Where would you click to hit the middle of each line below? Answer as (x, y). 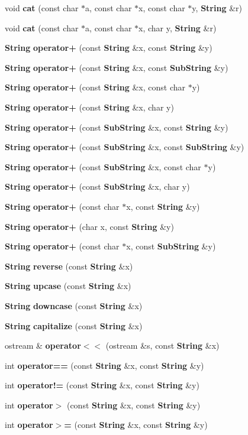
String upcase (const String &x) (68, 286)
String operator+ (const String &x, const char (95, 87)
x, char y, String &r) (178, 27)
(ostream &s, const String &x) (162, 345)
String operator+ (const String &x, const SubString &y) (117, 67)
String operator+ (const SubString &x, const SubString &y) (125, 147)
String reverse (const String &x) (69, 266)
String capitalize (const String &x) (74, 325)
